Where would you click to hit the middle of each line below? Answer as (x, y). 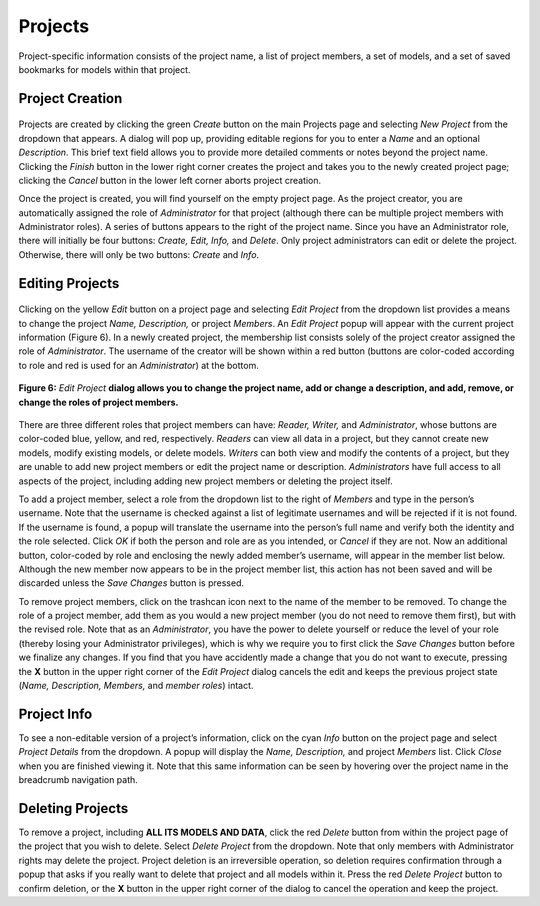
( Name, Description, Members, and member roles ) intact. (136, 686)
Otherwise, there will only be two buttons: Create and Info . (139, 254)
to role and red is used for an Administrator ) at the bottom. (138, 365)
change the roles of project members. (98, 402)
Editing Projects (69, 283)
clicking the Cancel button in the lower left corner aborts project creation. (170, 180)
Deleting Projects (73, 808)
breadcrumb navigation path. (78, 780)
